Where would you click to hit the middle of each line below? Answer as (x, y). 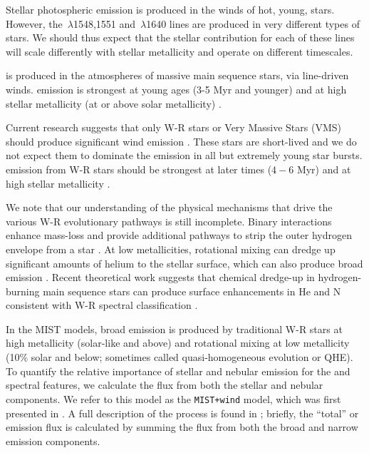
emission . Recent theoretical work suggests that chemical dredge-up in (160, 277)
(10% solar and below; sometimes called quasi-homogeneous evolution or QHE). (180, 357)
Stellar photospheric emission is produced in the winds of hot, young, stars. (170, 9)
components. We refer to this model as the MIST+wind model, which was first (173, 398)
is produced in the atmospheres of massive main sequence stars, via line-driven (177, 75)
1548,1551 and (104, 23)
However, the (34, 23)
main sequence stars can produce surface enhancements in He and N (192, 291)
